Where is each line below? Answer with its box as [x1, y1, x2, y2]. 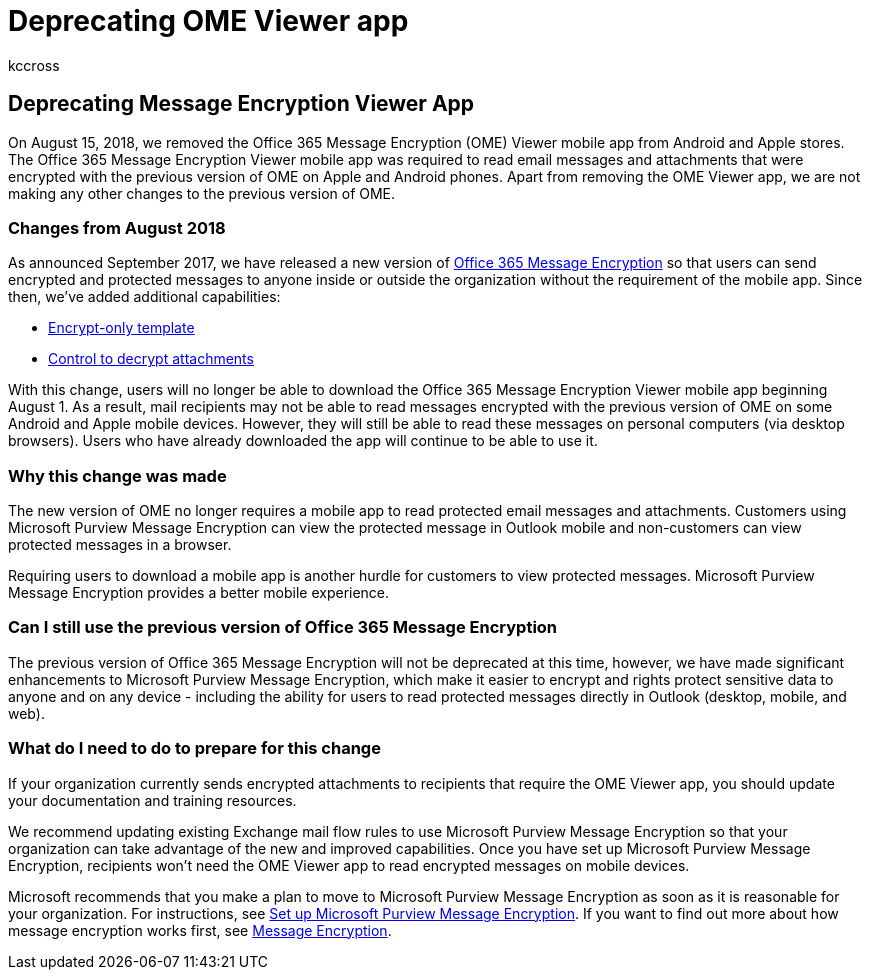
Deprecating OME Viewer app [8, 4, 409, 38]
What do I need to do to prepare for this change [8, 738, 381, 759]
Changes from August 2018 [8, 217, 226, 238]
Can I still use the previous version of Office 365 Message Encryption [8, 617, 558, 638]
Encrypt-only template [48, 319, 195, 337]
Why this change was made [8, 465, 227, 486]
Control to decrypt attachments [48, 350, 254, 368]
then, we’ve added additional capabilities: [8, 288, 281, 306]
